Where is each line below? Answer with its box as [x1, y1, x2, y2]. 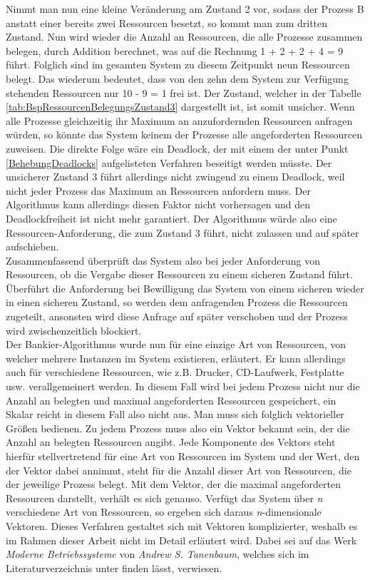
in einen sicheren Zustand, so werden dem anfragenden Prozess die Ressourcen [6, 295, 348, 310]
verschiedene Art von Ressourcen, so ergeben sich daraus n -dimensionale [6, 504, 322, 519]
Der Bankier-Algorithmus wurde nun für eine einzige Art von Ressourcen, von [6, 337, 346, 352]
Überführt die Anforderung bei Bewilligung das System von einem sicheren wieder [6, 280, 364, 295]
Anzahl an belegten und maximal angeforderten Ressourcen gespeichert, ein [6, 392, 336, 407]
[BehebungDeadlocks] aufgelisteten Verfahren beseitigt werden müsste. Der [6, 155, 332, 170]
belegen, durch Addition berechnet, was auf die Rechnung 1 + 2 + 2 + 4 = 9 [6, 43, 344, 58]
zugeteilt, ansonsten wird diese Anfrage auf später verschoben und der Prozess [6, 309, 348, 324]
